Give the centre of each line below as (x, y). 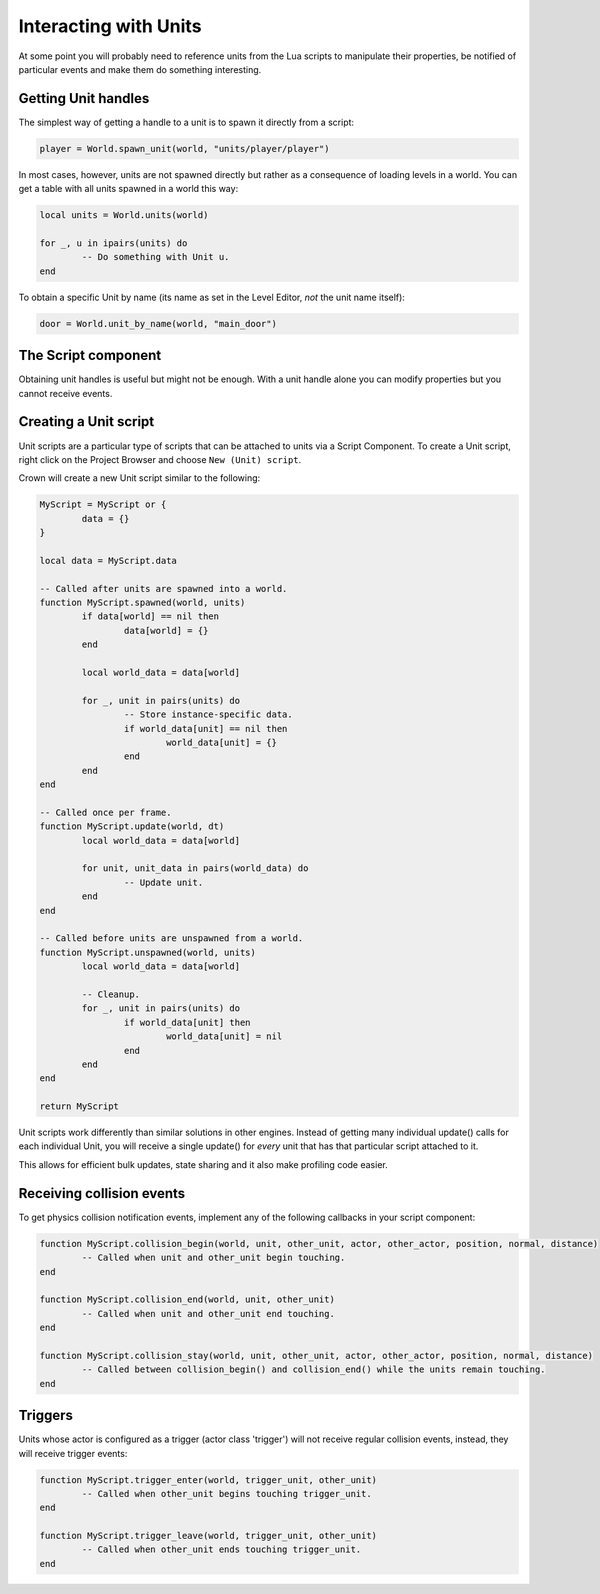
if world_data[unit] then (187, 1022)
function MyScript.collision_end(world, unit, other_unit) (187, 1299)
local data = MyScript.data (108, 560)
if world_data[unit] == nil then (205, 728)
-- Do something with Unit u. (155, 257)
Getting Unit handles (84, 98)
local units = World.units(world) (124, 215)
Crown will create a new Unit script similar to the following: (139, 478)
